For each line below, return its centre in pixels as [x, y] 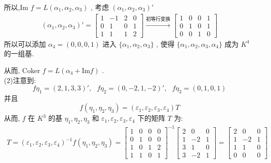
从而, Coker [22, 70]
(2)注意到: [20, 80]
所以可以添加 [25, 43]
